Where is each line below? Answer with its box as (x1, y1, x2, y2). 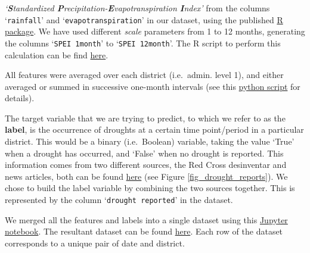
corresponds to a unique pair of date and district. (5, 236, 185, 249)
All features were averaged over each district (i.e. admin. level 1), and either (5, 68, 284, 81)
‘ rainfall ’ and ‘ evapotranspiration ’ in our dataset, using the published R (5, 13, 283, 26)
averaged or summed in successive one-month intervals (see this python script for (5, 80, 300, 92)
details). (5, 92, 35, 104)
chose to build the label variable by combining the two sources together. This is (5, 182, 295, 194)
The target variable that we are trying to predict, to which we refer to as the (5, 111, 286, 124)
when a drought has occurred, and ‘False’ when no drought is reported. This (5, 146, 284, 159)
